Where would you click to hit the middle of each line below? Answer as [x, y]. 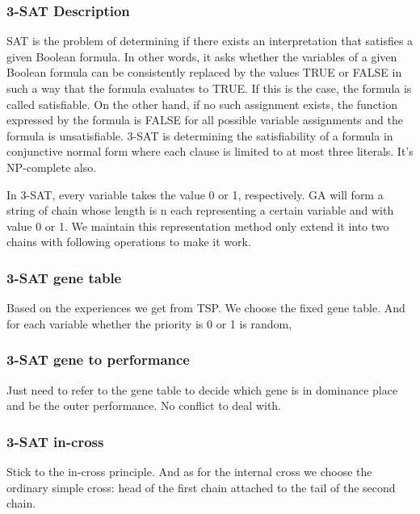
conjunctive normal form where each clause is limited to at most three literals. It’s [210, 151]
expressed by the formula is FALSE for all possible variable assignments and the [205, 120]
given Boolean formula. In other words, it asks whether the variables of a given [202, 56]
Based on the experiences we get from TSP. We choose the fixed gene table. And [206, 308]
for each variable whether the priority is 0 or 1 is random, [149, 323]
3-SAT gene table [64, 277]
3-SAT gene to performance [98, 359]
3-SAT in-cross [55, 441]
